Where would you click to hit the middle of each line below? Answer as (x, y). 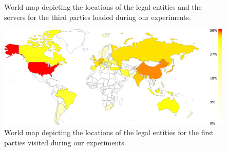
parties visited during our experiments (64, 142)
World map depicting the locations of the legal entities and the (103, 7)
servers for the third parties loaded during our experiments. (98, 17)
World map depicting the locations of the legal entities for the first (109, 132)
